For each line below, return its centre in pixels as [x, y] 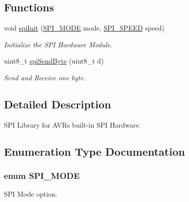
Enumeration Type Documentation [94, 151]
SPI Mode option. [31, 194]
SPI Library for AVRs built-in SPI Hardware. [72, 124]
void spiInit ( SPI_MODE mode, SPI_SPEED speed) [84, 28]
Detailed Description [58, 104]
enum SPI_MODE [42, 176]
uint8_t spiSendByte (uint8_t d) [54, 61]
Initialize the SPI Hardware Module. [58, 44]
